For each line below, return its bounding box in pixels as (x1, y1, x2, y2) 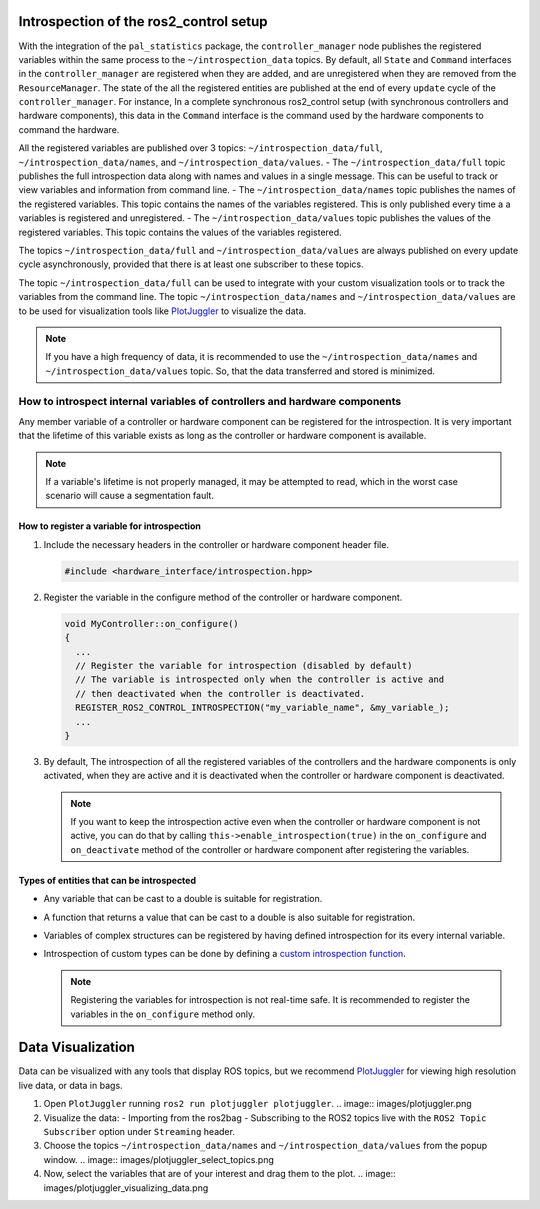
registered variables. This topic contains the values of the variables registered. (18, 226, 342, 238)
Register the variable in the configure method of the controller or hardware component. (43, 591, 403, 603)
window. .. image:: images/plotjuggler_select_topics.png (43, 1153, 275, 1165)
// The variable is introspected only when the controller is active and (75, 674, 445, 685)
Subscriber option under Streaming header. (43, 1126, 235, 1138)
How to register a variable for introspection (18, 520, 202, 532)
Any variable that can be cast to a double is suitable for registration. (43, 893, 323, 905)
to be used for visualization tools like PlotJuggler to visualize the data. (18, 305, 307, 317)
